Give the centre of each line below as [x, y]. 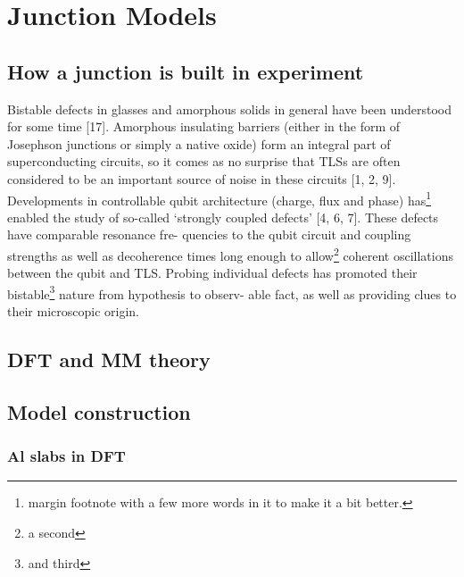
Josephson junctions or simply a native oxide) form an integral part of [199, 143]
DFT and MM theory [109, 360]
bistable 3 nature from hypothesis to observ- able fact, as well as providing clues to [232, 292]
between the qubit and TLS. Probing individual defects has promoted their [212, 273]
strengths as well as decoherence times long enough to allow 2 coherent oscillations [230, 254]
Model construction [99, 411]
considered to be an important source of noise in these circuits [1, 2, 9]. [202, 178]
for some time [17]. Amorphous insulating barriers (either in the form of [204, 126]
